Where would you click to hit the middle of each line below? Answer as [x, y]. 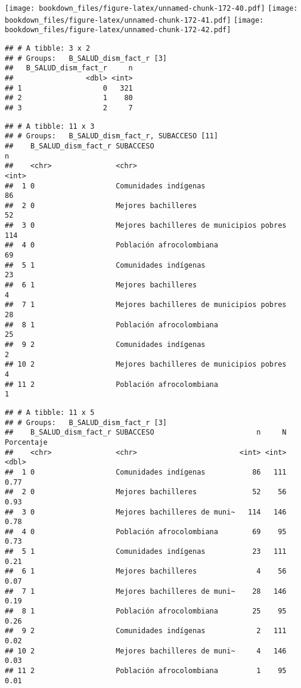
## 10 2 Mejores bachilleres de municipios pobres [146, 365]
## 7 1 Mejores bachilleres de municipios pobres [146, 305]
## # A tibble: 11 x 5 [50, 412]
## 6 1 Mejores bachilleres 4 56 [146, 571]
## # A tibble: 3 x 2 [48, 48]
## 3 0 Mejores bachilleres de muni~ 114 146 [146, 512]
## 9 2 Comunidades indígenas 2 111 [146, 631]
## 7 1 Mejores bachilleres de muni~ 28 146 [146, 591]
